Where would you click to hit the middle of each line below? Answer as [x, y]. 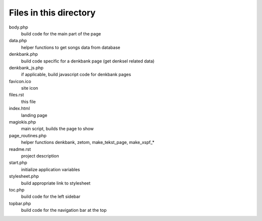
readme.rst [20, 149]
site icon [30, 88]
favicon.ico [20, 81]
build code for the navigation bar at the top [64, 210]
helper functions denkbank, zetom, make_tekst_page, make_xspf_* [88, 142]
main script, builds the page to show [57, 129]
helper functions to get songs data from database [71, 47]
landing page [34, 115]
